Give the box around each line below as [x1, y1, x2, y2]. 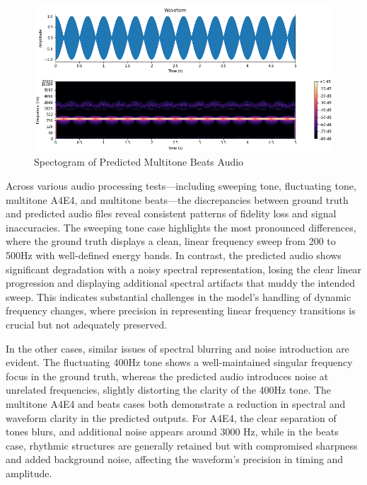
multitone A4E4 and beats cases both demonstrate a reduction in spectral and [6, 396, 346, 411]
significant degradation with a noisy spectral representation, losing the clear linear [6, 261, 362, 276]
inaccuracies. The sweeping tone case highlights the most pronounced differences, [6, 219, 356, 234]
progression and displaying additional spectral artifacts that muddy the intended [6, 275, 356, 290]
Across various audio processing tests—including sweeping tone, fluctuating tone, [6, 178, 356, 193]
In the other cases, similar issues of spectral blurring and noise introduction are [6, 341, 349, 355]
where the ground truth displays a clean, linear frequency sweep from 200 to [6, 234, 336, 249]
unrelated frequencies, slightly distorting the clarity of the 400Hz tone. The [6, 382, 332, 397]
